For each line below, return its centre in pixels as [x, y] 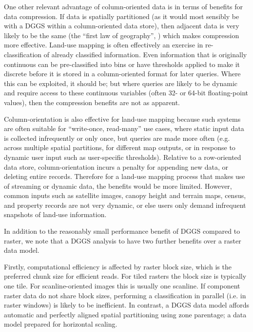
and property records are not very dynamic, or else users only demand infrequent [125, 205]
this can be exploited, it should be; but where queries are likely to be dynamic [121, 83]
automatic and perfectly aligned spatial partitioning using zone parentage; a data [125, 314]
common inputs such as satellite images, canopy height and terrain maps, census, [125, 195]
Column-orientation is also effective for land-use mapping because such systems [122, 119]
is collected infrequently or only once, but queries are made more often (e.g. [117, 138]
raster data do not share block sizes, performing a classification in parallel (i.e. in [125, 295]
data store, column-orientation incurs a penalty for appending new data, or [116, 166]
